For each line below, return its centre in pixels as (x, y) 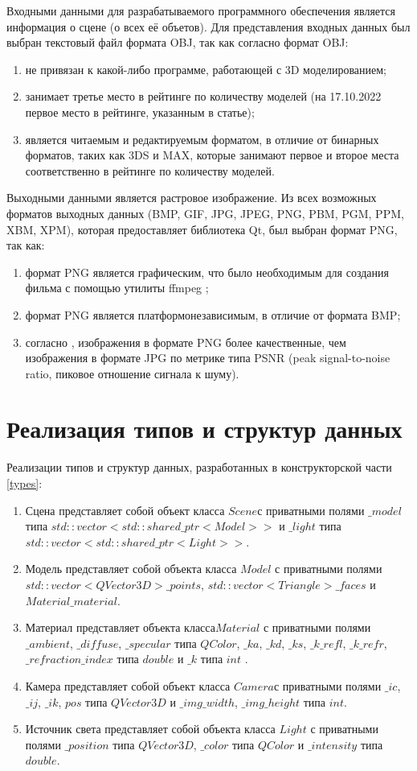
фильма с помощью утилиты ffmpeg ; (117, 288)
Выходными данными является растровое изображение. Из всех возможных (192, 198)
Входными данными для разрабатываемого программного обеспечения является (201, 10)
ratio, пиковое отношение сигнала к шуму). (132, 373)
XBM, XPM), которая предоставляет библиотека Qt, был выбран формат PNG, (202, 229)
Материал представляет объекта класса (120, 627)
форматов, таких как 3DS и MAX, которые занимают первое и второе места (212, 155)
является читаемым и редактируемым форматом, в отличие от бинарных (202, 139)
